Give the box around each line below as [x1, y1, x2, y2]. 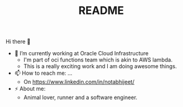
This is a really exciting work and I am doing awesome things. [23, 63, 177, 70]
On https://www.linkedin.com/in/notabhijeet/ [23, 78, 135, 86]
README [78, 4, 124, 18]
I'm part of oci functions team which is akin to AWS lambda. [23, 56, 173, 64]
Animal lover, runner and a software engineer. [23, 94, 138, 101]
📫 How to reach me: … [14, 69, 73, 77]
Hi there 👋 [5, 38, 31, 46]
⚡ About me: [14, 85, 46, 92]
